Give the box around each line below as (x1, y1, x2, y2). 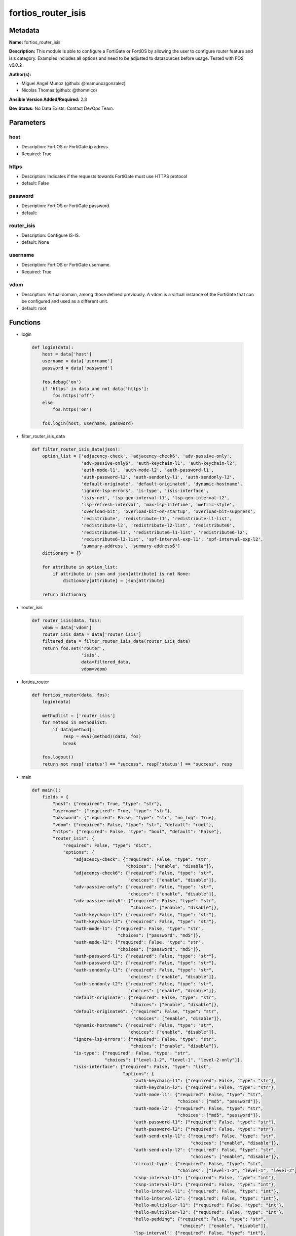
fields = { (42, 794, 69, 800)
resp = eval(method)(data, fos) (63, 734, 142, 739)
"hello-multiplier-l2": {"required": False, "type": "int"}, (133, 1209, 285, 1215)
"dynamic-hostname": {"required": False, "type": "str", (73, 1022, 214, 1028)
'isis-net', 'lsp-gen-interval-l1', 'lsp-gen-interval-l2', (81, 495, 230, 500)
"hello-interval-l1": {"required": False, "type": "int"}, (133, 1189, 279, 1194)
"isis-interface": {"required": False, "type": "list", (73, 1064, 212, 1070)
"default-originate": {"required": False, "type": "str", (73, 995, 217, 1001)
